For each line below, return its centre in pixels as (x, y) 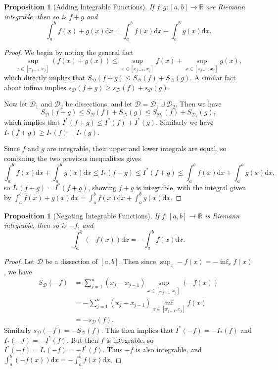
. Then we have (198, 104)
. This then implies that (137, 330)
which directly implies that (45, 78)
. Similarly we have (185, 122)
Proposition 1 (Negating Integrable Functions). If (82, 215)
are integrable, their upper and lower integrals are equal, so (137, 148)
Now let (16, 104)
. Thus (112, 349)
